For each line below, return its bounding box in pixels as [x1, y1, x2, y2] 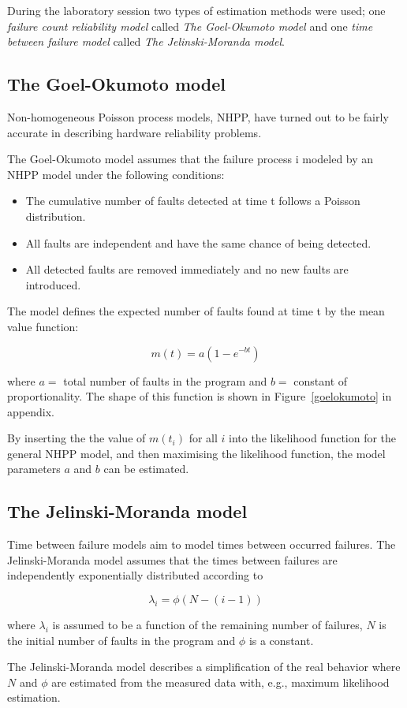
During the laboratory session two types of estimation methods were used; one [7, 2, 386, 18]
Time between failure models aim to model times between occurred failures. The [7, 536, 396, 553]
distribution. [25, 207, 86, 224]
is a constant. [248, 632, 314, 648]
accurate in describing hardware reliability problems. [7, 124, 262, 140]
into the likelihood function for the [229, 430, 397, 446]
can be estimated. [103, 460, 189, 477]
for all [189, 430, 218, 446]
